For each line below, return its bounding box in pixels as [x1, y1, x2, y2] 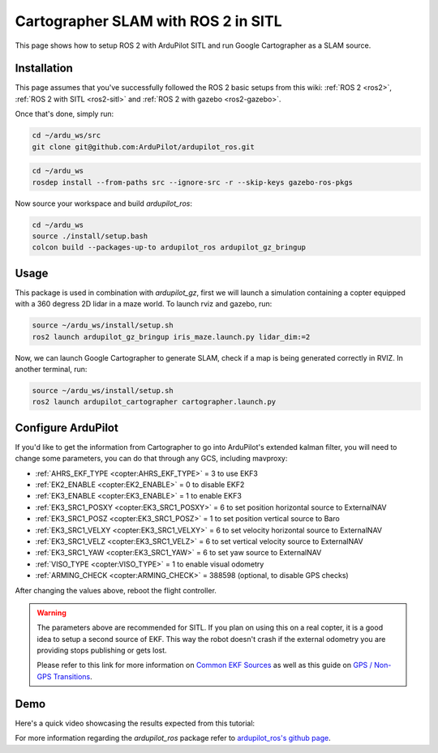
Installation [15, 62, 73, 75]
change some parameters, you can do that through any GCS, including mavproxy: [15, 454, 288, 464]
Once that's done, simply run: [15, 109, 114, 119]
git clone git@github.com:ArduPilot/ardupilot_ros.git [32, 142, 255, 152]
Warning [36, 608, 67, 618]
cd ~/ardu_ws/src [32, 130, 101, 140]
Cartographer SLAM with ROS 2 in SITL [15, 12, 282, 30]
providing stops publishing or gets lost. [36, 645, 167, 656]
